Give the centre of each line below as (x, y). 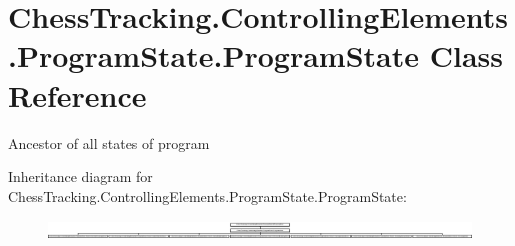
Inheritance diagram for (80, 176)
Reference (77, 94)
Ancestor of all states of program (109, 142)
